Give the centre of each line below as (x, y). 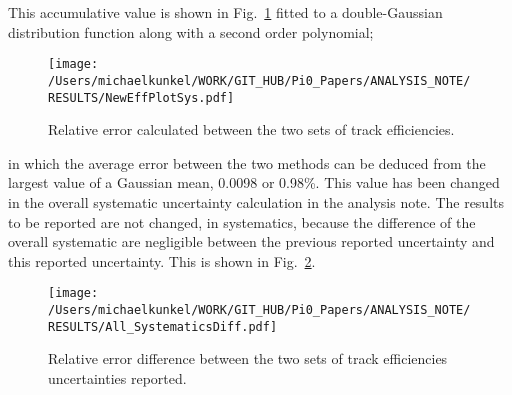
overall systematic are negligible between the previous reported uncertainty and (251, 241)
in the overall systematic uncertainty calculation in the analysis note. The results (256, 201)
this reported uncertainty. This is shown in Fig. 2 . (162, 260)
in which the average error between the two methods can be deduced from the (247, 162)
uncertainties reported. (117, 377)
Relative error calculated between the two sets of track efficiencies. (251, 129)
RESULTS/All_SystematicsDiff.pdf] (163, 326)
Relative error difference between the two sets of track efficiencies (248, 358)
